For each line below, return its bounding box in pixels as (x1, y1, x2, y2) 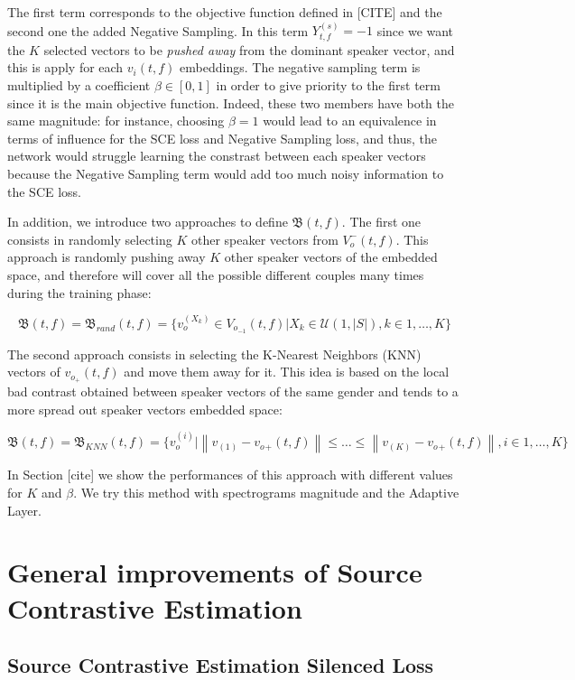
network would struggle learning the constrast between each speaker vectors (7, 146, 426, 165)
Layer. (7, 500, 42, 519)
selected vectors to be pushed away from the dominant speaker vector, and (43, 40, 455, 59)
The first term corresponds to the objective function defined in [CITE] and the (7, 3, 442, 21)
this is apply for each (7, 58, 124, 77)
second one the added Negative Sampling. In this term (7, 21, 309, 40)
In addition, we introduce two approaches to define (7, 212, 288, 231)
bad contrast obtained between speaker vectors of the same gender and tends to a (7, 382, 459, 401)
